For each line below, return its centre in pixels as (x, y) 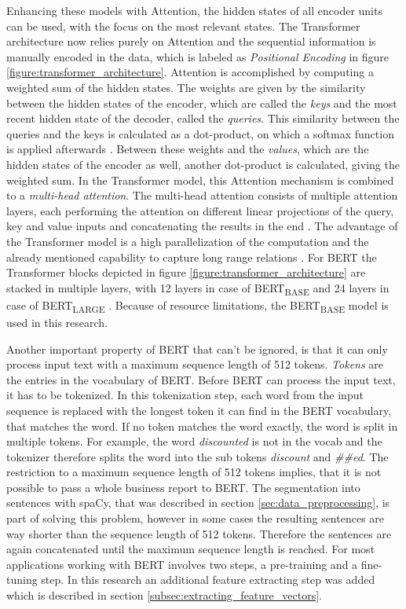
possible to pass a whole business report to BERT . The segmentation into (183, 487)
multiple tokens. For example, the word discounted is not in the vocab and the (194, 441)
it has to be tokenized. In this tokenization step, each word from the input (185, 395)
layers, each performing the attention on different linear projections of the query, (200, 210)
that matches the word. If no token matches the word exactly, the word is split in (202, 426)
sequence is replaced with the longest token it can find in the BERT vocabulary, (199, 410)
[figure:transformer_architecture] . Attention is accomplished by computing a (190, 72)
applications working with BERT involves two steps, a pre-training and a (182, 564)
